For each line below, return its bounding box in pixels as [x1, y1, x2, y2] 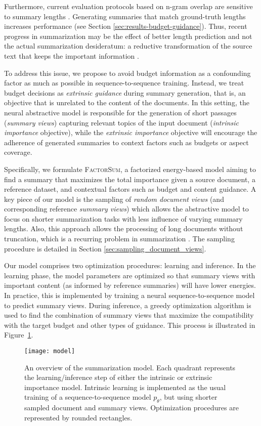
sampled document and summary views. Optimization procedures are [24, 402, 239, 413]
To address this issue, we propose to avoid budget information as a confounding [4, 67, 251, 78]
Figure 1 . [4, 329, 33, 340]
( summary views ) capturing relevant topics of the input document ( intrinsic [4, 117, 239, 127]
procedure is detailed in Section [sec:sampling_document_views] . [4, 243, 206, 253]
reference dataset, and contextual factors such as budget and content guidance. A [4, 184, 256, 194]
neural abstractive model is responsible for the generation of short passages [4, 107, 237, 117]
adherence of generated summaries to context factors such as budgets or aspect [4, 137, 249, 147]
